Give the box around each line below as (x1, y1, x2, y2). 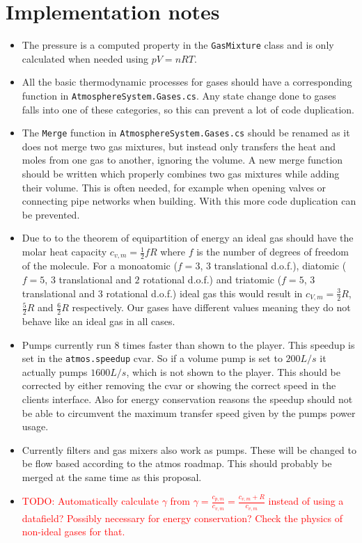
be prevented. (22, 207, 80, 221)
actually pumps (22, 364, 88, 379)
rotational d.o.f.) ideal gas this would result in (106, 285, 303, 300)
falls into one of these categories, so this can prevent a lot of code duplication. (22, 102, 355, 116)
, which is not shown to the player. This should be (126, 364, 340, 379)
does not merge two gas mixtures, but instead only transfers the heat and (22, 139, 336, 153)
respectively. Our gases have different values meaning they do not (72, 300, 351, 315)
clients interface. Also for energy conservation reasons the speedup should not (22, 391, 353, 406)
